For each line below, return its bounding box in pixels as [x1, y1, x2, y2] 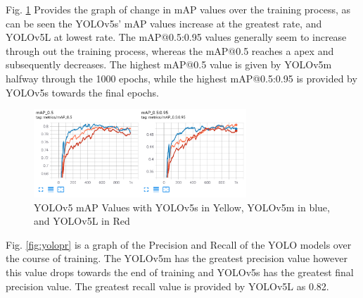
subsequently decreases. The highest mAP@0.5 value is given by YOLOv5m [6, 57, 332, 72]
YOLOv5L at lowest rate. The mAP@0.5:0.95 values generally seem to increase [6, 30, 347, 44]
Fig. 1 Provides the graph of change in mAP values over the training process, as [6, 2, 350, 16]
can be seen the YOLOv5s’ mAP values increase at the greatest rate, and [6, 15, 322, 30]
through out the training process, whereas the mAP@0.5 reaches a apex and [6, 43, 334, 58]
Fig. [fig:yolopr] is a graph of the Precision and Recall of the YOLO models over [6, 237, 352, 252]
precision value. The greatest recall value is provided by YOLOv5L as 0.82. [6, 278, 329, 293]
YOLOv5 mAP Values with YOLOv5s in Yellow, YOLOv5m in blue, [34, 199, 330, 214]
